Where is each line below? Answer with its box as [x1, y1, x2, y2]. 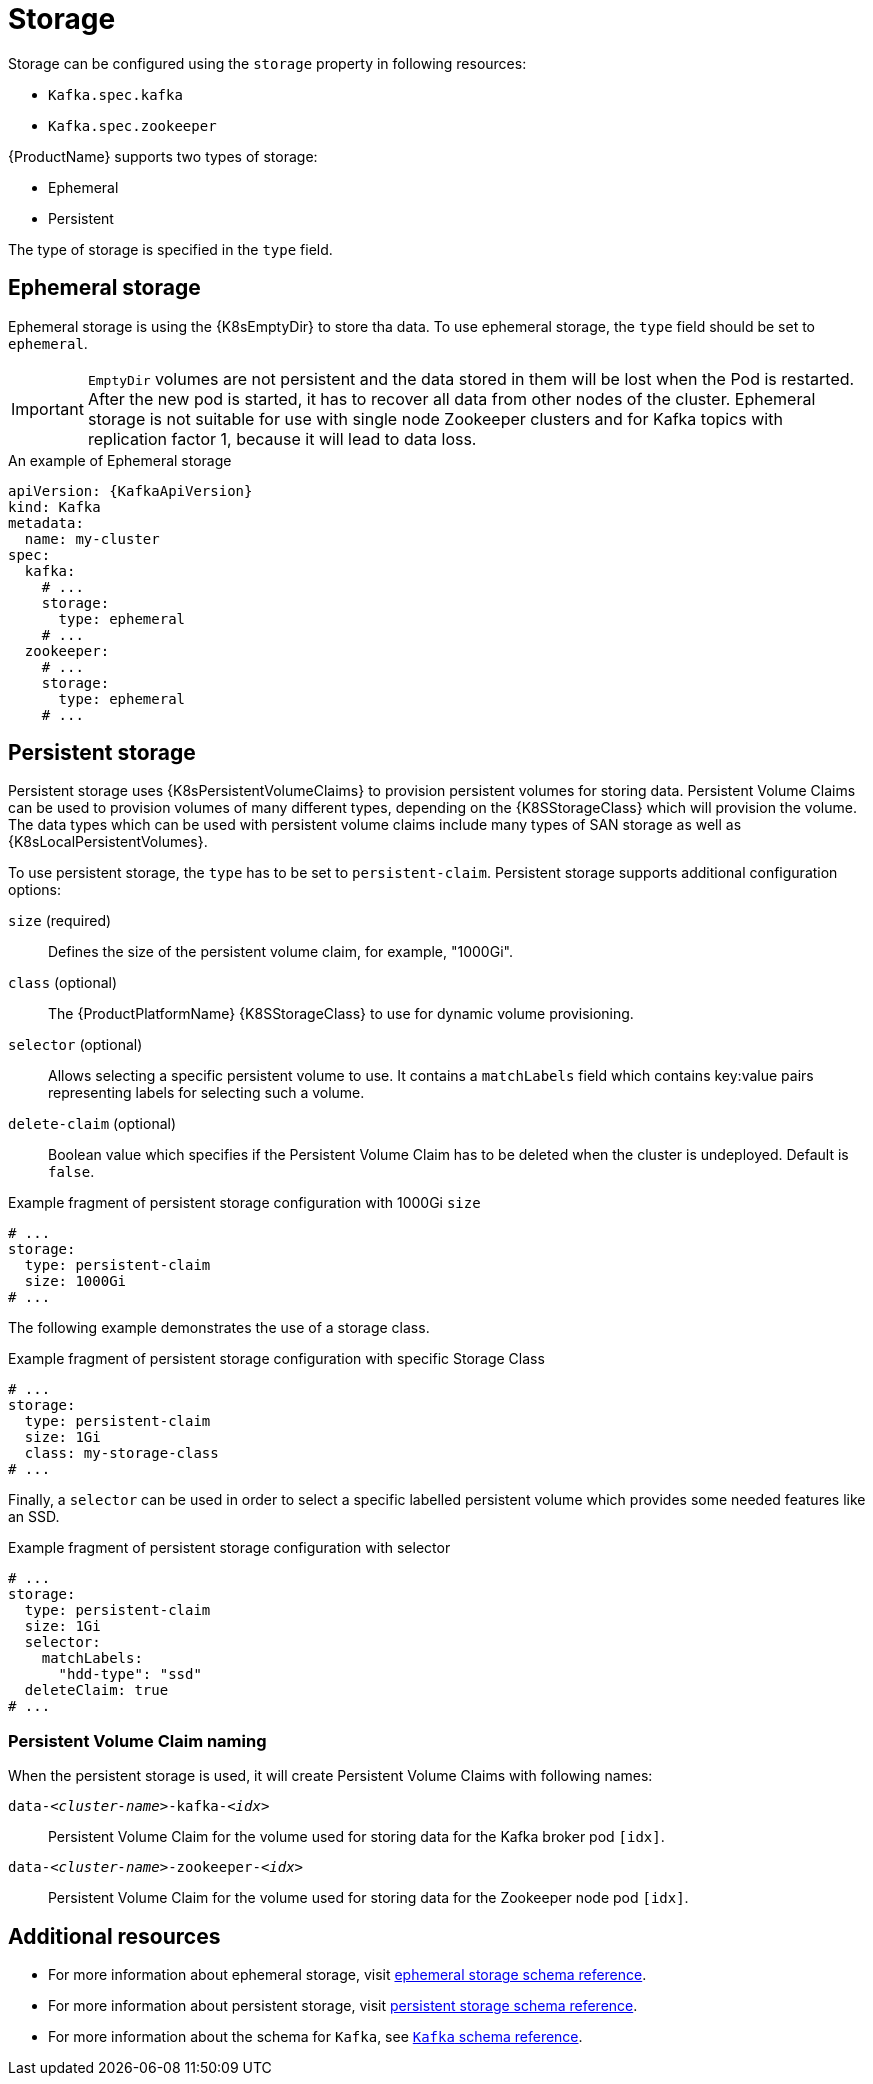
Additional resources [8, 1923, 221, 1949]
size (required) [8, 912, 112, 930]
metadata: [8, 514, 84, 531]
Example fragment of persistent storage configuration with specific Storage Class [8, 1350, 545, 1368]
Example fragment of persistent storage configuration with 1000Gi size [8, 1194, 481, 1212]
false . [48, 1163, 95, 1181]
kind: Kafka [8, 498, 101, 515]
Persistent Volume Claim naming [8, 1730, 267, 1751]
